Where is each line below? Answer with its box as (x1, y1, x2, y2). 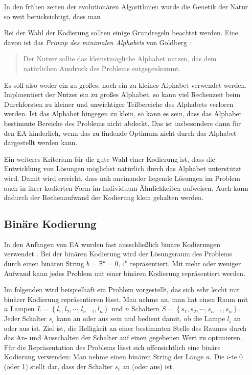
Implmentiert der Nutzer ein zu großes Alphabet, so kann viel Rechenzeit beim (4, 89, 241, 100)
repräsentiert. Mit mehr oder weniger (130, 258, 241, 269)
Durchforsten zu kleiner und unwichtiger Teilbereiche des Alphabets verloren (4, 99, 233, 109)
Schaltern (131, 303, 160, 314)
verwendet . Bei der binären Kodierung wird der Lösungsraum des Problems (4, 249, 232, 259)
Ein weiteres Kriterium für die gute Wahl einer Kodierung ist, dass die (4, 153, 215, 164)
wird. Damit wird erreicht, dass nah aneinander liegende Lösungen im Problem (4, 173, 240, 183)
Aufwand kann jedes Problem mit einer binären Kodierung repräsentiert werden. (4, 268, 246, 278)
